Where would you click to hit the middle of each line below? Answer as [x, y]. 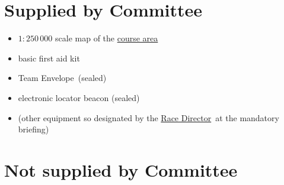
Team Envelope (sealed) [62, 78]
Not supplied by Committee [121, 169]
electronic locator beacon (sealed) [79, 97]
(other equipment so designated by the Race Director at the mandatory [149, 117]
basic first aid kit [49, 58]
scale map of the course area [107, 38]
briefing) [33, 129]
